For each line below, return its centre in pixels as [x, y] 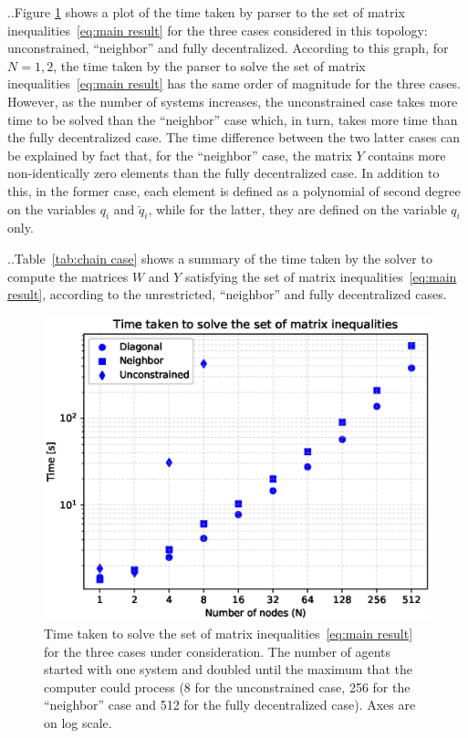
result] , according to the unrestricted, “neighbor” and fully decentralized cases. [227, 294]
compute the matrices [68, 276]
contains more [407, 155]
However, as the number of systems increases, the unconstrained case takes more [233, 101]
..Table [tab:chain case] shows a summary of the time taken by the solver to [220, 258]
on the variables [52, 208]
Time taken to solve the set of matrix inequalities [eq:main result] [229, 634]
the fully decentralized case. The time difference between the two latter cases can [234, 137]
